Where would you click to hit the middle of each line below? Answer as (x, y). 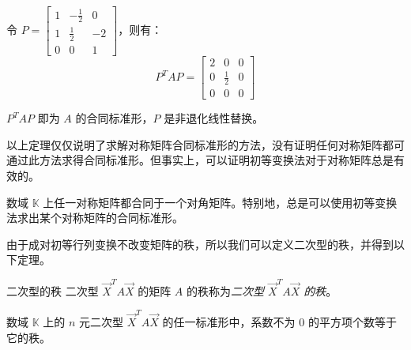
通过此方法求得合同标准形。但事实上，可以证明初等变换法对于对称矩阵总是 (200, 160)
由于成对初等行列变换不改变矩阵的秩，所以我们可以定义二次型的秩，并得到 (200, 244)
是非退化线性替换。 (214, 118)
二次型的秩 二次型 (53, 290)
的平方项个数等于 (352, 322)
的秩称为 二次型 (226, 290)
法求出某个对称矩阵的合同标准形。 (95, 218)
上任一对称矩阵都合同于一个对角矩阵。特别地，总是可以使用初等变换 (220, 202)
